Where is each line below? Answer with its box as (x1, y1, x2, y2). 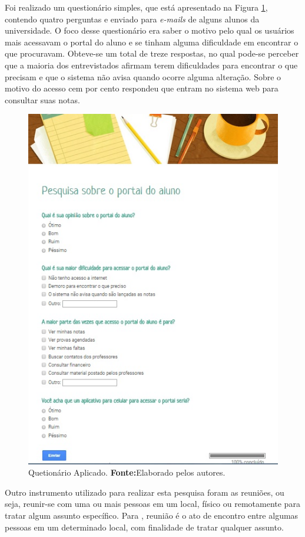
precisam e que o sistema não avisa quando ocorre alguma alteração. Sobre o (5, 70, 281, 83)
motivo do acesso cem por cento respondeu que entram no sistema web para (5, 82, 279, 94)
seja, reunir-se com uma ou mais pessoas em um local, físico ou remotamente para (5, 497, 300, 510)
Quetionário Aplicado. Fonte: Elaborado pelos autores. (28, 466, 226, 479)
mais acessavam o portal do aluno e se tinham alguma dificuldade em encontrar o (5, 35, 299, 48)
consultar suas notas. (5, 93, 80, 106)
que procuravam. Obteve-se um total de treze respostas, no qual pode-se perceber (5, 47, 299, 60)
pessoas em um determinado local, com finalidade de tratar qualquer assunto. (5, 520, 284, 533)
